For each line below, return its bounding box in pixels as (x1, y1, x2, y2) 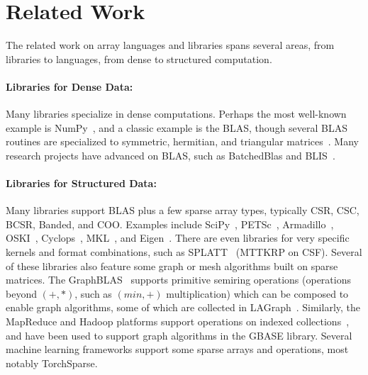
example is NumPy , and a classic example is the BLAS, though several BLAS (6, 120, 348, 135)
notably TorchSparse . (6, 355, 98, 370)
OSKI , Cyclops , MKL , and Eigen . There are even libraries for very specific (6, 230, 350, 245)
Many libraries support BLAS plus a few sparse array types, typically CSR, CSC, (6, 203, 359, 218)
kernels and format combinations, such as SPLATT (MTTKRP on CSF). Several (6, 245, 362, 259)
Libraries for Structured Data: (6, 176, 157, 191)
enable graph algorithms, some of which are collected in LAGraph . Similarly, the (6, 300, 361, 315)
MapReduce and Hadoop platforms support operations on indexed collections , (6, 314, 350, 329)
